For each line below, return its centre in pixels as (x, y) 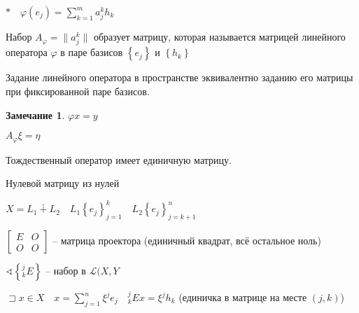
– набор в (66, 271)
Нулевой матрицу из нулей (63, 183)
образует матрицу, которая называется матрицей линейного (219, 37)
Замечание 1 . (35, 114)
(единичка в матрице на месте (243, 297)
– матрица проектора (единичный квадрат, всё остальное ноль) (187, 241)
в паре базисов (92, 52)
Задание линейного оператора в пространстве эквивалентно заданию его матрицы (179, 77)
